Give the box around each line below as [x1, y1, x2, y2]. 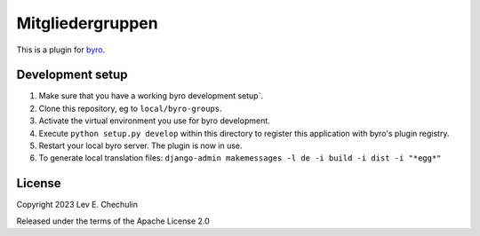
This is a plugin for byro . [16, 44, 106, 55]
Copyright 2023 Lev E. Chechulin [16, 200, 138, 210]
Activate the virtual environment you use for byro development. [38, 115, 270, 126]
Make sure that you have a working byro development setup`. [38, 90, 264, 101]
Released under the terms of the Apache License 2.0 [16, 216, 211, 226]
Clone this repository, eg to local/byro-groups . [38, 103, 222, 114]
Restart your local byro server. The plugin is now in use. [38, 140, 243, 151]
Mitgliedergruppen [16, 13, 159, 33]
